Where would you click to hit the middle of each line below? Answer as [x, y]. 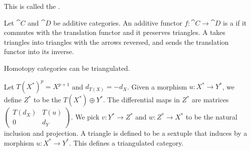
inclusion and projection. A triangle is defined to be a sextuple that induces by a [125, 133]
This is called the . [32, 6]
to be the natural [212, 117]
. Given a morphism [157, 86]
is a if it [235, 22]
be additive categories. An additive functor [118, 22]
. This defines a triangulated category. [126, 142]
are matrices [210, 100]
